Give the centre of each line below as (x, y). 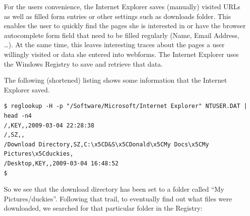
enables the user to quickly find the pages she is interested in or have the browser (125, 26)
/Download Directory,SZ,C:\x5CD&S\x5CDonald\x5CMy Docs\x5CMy (107, 144)
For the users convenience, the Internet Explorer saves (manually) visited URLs (122, 6)
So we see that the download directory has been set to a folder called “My (114, 189)
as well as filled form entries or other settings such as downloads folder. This (117, 16)
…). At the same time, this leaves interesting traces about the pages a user (114, 45)
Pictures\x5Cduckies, (39, 154)
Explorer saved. (27, 89)
